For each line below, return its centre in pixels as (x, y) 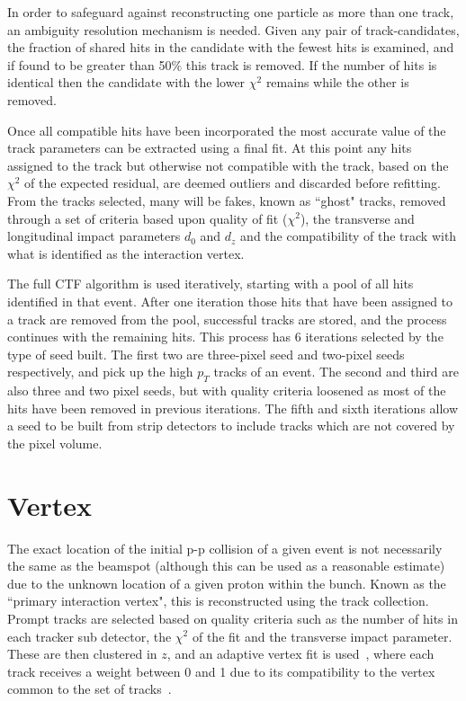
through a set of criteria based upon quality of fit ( (148, 218)
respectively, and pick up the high (100, 372)
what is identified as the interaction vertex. (126, 253)
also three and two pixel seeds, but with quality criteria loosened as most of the (227, 390)
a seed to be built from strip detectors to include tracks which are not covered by (231, 426)
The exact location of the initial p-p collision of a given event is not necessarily (225, 548)
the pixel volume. (55, 443)
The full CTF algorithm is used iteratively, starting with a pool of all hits (211, 284)
